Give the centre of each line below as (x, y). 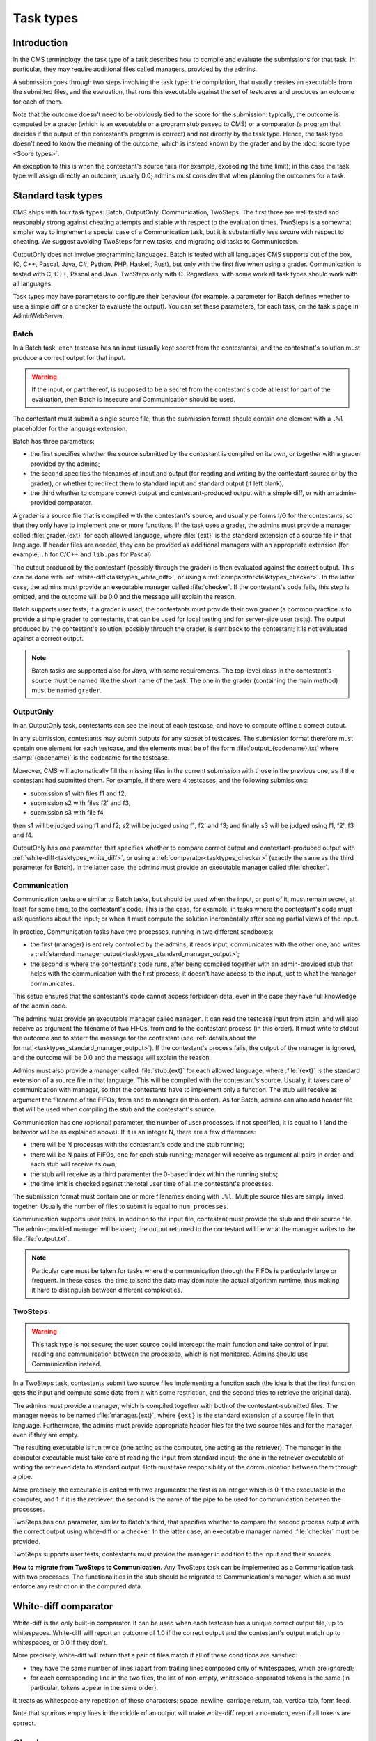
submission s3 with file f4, (68, 813)
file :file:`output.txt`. (41, 1238)
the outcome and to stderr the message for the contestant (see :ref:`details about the (135, 1038)
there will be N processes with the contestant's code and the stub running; (138, 1145)
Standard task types (58, 196)
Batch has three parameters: (54, 442)
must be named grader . (67, 690)
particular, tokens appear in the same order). (94, 1687)
